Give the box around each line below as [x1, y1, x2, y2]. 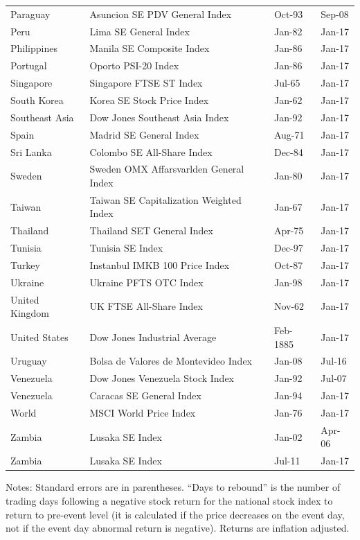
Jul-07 [321, 371, 347, 385]
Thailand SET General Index [89, 223, 213, 238]
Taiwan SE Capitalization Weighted [89, 192, 242, 207]
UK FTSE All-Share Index [89, 299, 203, 313]
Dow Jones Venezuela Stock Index [89, 371, 235, 385]
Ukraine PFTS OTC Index [89, 275, 204, 289]
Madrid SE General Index [89, 127, 199, 141]
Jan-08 [273, 354, 303, 368]
